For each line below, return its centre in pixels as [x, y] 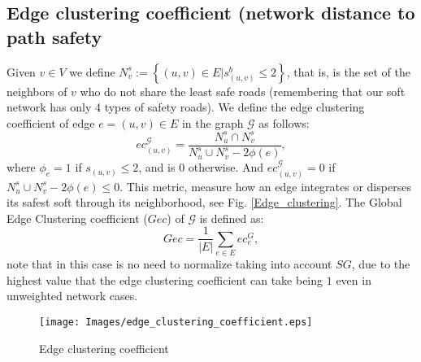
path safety [54, 36]
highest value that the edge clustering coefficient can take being [165, 279]
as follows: [284, 122]
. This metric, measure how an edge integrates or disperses [265, 186]
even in [354, 279]
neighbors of [37, 91]
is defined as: [232, 218]
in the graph [213, 122]
